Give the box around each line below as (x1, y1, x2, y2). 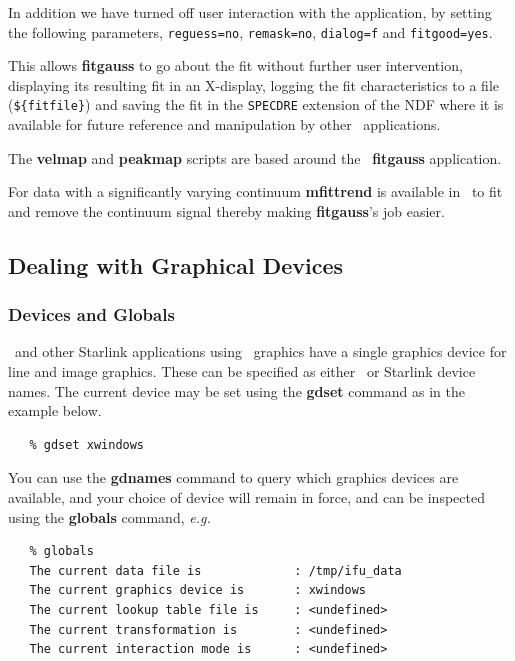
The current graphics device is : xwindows (29, 583, 366, 598)
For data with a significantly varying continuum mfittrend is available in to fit (8, 181, 503, 202)
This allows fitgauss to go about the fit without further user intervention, (8, 55, 463, 76)
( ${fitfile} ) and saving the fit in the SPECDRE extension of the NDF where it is (8, 94, 504, 115)
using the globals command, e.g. (8, 506, 211, 527)
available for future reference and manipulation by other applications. (8, 114, 441, 135)
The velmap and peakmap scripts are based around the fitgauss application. (8, 147, 502, 168)
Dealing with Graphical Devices (8, 249, 344, 280)
